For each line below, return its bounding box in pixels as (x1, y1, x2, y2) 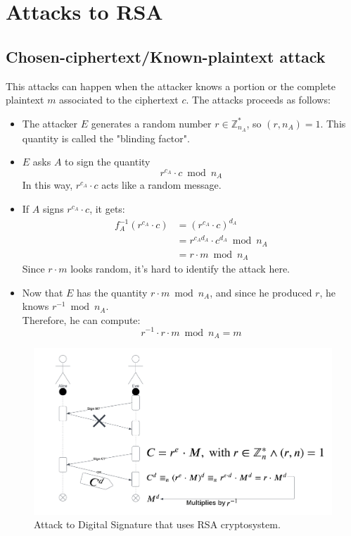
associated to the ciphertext (59, 92, 179, 107)
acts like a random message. (101, 177, 222, 192)
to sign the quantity (65, 154, 151, 169)
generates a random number (91, 116, 212, 130)
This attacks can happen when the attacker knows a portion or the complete (6, 78, 336, 93)
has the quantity (77, 285, 148, 299)
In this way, (22, 177, 73, 192)
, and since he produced (210, 285, 312, 299)
